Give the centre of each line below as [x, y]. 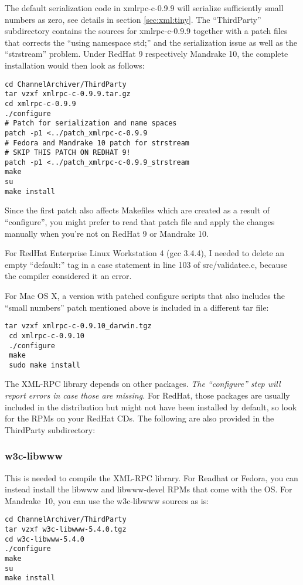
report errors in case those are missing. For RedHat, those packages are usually [147, 395]
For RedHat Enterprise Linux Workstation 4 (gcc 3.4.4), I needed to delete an [145, 253]
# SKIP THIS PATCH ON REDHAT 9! [68, 153]
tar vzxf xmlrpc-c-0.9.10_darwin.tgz [78, 326]
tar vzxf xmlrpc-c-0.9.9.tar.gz [68, 94]
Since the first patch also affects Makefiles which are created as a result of [137, 210]
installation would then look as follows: [75, 65]
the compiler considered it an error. [68, 276]
